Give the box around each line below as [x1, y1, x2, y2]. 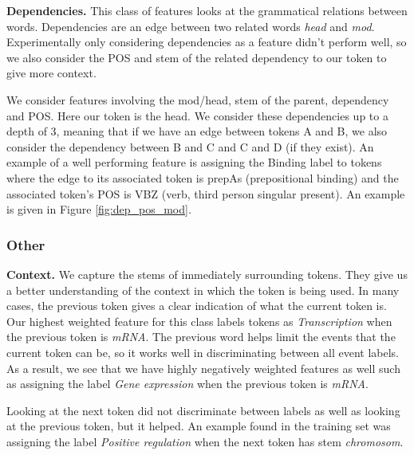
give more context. [6, 65, 97, 81]
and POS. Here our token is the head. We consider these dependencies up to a [6, 107, 388, 124]
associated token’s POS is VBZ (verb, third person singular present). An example [6, 185, 405, 202]
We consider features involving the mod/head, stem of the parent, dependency [6, 91, 389, 108]
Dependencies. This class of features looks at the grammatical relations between [6, 2, 408, 18]
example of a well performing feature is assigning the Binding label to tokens [6, 154, 382, 171]
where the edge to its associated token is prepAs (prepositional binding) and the [6, 169, 399, 186]
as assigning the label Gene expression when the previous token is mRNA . [6, 375, 369, 392]
